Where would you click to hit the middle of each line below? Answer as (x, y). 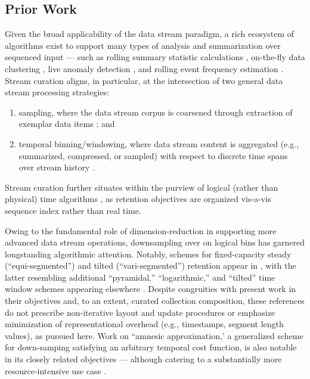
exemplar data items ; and (67, 124)
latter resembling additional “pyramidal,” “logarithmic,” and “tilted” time (140, 277)
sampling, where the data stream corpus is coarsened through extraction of (156, 112)
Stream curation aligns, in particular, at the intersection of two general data (144, 80)
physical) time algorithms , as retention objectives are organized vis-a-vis (138, 199)
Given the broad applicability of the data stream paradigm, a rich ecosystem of (150, 34)
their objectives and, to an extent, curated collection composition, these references (155, 301)
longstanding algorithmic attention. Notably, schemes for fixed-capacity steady (148, 254)
